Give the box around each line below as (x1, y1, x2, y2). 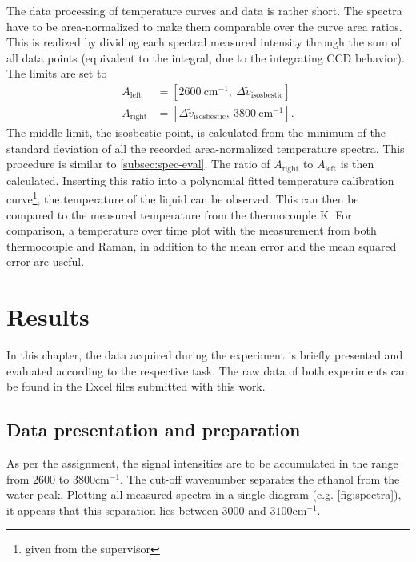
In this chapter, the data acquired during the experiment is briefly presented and (6, 347, 403, 363)
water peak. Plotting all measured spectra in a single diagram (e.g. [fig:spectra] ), (6, 486, 402, 503)
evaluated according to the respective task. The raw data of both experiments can (6, 362, 408, 379)
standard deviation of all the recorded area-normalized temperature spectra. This (6, 139, 405, 156)
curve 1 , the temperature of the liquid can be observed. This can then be (6, 188, 359, 207)
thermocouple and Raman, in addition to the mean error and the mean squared (6, 237, 397, 254)
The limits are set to (6, 65, 107, 82)
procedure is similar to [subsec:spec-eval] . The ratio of (6, 155, 270, 172)
